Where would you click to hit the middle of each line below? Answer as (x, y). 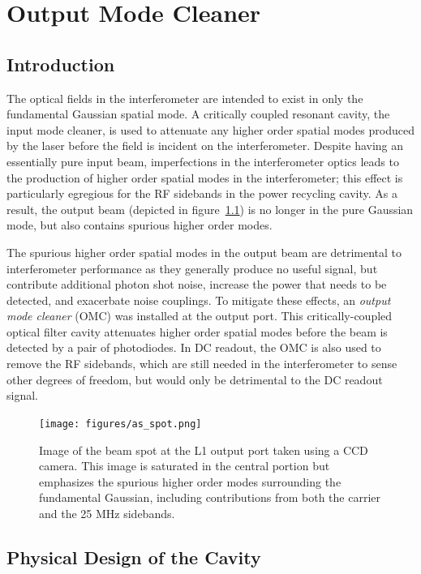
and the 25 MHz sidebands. (107, 513)
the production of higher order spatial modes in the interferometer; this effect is (205, 177)
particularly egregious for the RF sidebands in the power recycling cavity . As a (202, 193)
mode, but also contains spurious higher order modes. (140, 225)
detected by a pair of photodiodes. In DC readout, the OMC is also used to (194, 347)
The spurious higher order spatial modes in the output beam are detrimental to (204, 252)
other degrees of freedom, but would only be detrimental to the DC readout (195, 379)
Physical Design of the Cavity (134, 557)
